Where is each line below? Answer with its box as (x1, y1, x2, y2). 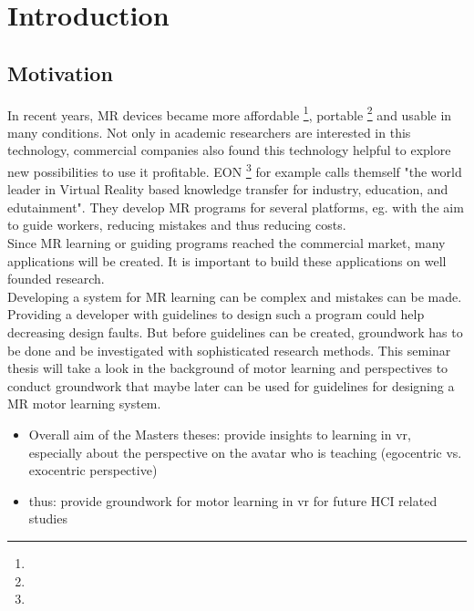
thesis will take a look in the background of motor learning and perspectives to (7, 358, 448, 378)
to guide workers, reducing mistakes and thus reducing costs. (7, 215, 346, 234)
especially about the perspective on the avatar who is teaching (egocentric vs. (28, 442, 462, 461)
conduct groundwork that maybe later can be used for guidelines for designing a (7, 376, 455, 395)
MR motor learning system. (7, 394, 161, 413)
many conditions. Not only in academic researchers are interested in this (7, 122, 411, 141)
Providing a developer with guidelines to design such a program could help (7, 305, 425, 324)
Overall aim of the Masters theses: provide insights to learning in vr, (28, 424, 411, 443)
